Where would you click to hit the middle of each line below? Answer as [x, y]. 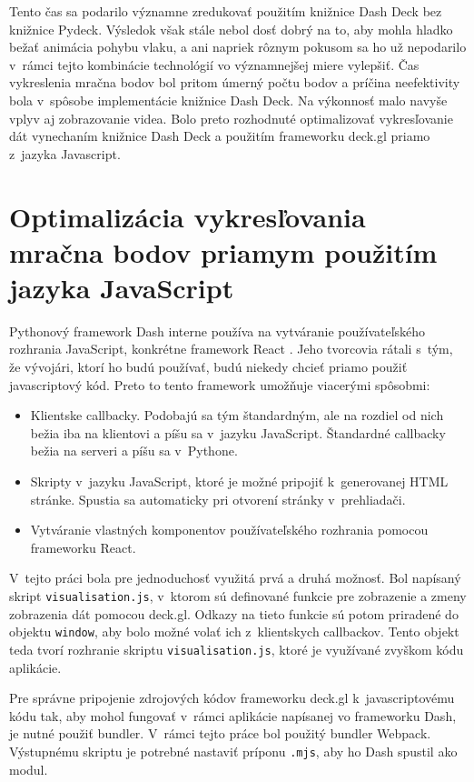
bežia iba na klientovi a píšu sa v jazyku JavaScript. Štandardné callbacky [238, 432]
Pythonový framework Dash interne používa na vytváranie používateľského [217, 331]
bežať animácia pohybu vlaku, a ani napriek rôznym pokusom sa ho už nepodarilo [238, 47]
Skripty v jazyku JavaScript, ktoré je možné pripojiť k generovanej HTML [239, 481]
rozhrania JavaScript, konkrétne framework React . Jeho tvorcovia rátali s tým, [231, 349]
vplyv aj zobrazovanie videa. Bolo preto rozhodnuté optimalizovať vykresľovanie [231, 118]
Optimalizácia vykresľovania [188, 216]
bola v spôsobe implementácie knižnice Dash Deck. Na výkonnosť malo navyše [228, 100]
